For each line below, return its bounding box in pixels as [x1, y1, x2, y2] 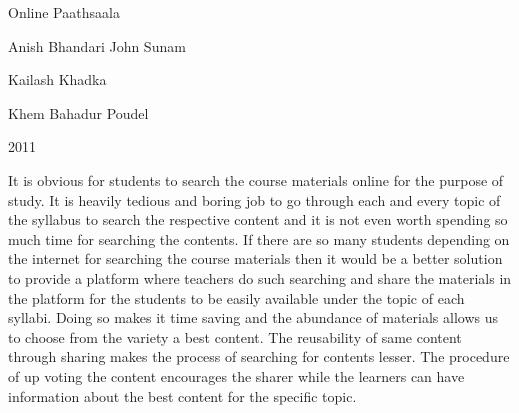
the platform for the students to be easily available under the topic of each [8, 287, 465, 308]
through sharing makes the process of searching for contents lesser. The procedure [8, 346, 510, 367]
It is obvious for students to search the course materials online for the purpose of [8, 169, 504, 190]
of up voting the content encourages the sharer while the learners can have [8, 365, 465, 386]
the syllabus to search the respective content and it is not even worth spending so [8, 209, 508, 230]
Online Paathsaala [8, 2, 120, 22]
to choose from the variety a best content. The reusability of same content [8, 326, 462, 347]
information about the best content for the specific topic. [8, 385, 357, 406]
